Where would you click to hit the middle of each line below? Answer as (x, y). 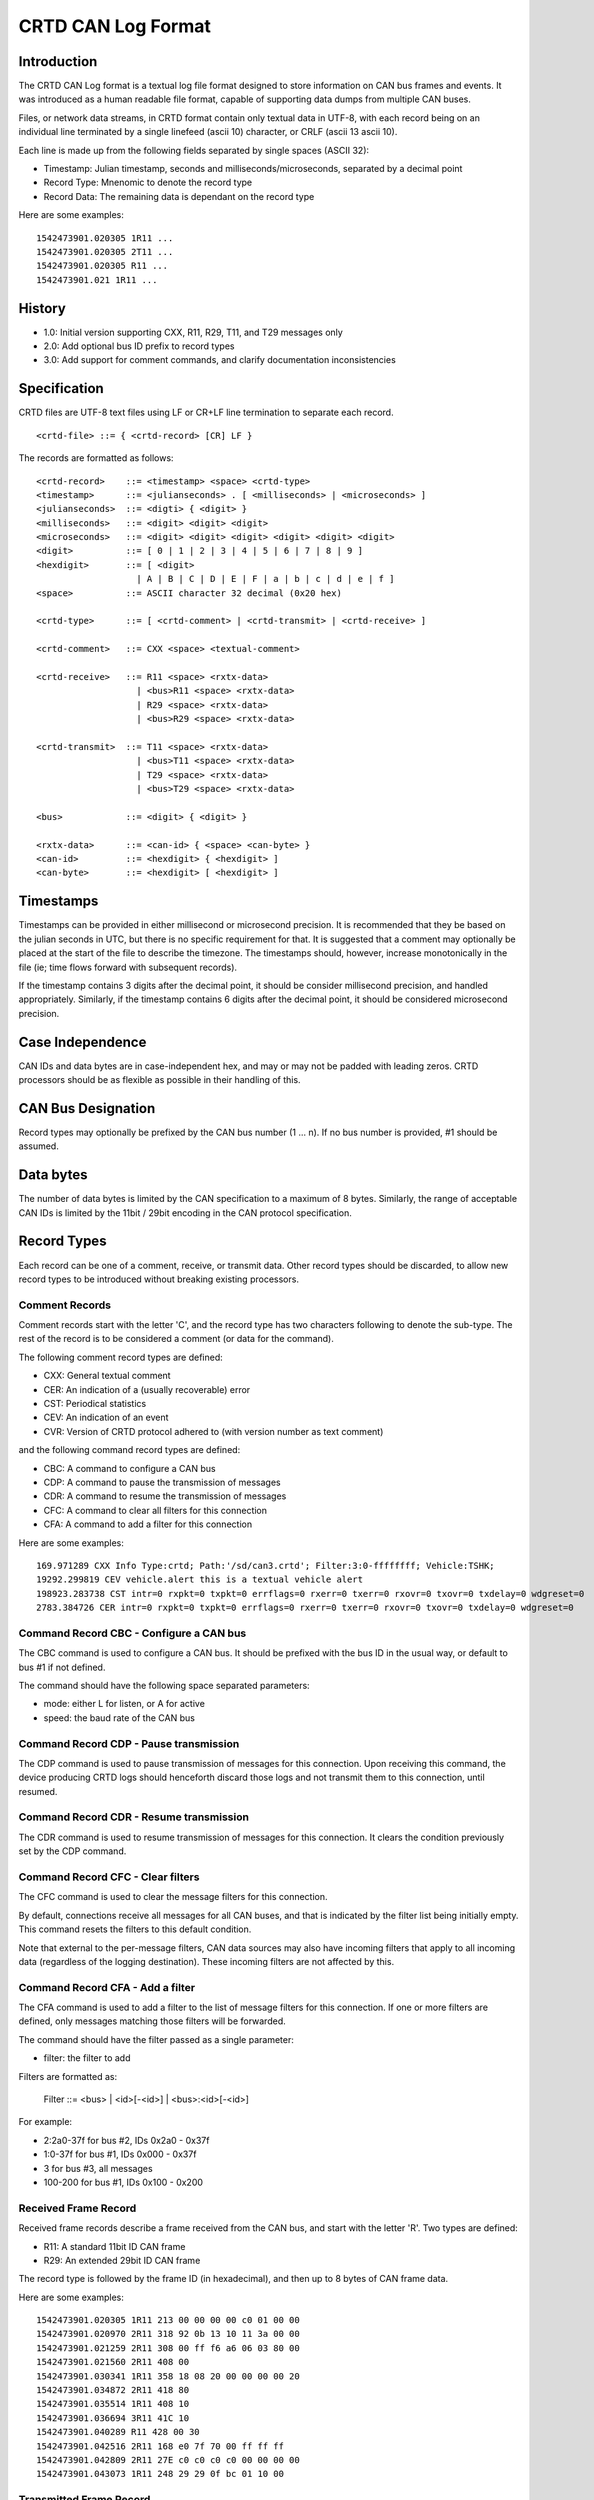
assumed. (38, 1146)
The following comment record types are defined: (121, 1357)
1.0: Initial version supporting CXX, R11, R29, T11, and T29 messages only (193, 332)
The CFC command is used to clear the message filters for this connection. (173, 1897)
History (42, 308)
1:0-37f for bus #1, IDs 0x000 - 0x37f (120, 2154)
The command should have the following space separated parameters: (164, 1685)
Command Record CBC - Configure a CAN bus (132, 1633)
